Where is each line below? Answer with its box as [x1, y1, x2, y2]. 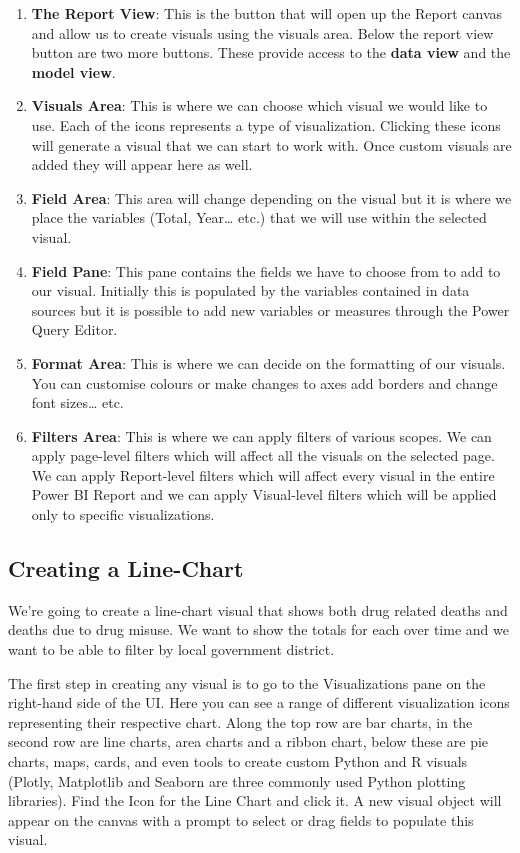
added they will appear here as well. [31, 154, 253, 175]
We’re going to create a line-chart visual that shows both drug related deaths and [8, 599, 508, 620]
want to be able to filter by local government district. [8, 639, 335, 660]
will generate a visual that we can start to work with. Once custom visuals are [31, 134, 512, 155]
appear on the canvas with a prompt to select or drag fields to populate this [8, 809, 474, 830]
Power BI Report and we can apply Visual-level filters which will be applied [31, 484, 497, 505]
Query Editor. [31, 319, 118, 340]
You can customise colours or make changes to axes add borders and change [31, 372, 498, 393]
